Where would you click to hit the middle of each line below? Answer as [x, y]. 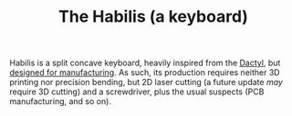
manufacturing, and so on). [61, 101]
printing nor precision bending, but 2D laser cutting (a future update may [146, 82]
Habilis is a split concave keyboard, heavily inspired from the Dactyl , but [145, 63]
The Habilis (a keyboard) [153, 17]
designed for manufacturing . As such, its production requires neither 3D [145, 72]
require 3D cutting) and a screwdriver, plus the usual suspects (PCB [137, 92]
